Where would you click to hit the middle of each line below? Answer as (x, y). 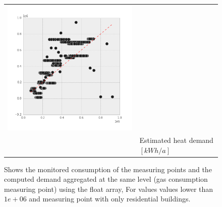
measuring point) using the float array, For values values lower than (109, 189)
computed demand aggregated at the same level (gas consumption (106, 179)
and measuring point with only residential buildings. (110, 199)
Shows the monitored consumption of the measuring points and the (108, 169)
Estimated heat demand (176, 140)
